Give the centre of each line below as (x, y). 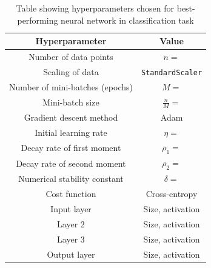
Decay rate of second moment (71, 163)
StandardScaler (172, 72)
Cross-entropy (172, 194)
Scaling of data (71, 71)
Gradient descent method (71, 117)
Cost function (71, 194)
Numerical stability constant (71, 179)
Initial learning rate (71, 132)
